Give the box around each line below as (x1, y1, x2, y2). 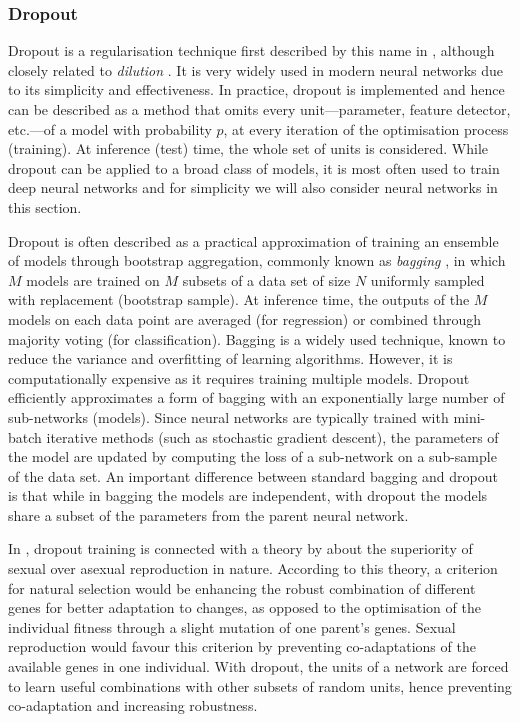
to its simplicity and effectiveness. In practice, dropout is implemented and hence (8, 79, 505, 100)
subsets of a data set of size (182, 269, 351, 290)
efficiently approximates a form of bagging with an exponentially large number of (8, 387, 505, 408)
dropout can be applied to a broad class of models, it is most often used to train (8, 157, 500, 178)
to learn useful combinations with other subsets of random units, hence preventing (8, 675, 512, 696)
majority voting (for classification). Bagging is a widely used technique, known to (8, 328, 506, 349)
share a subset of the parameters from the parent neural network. (8, 504, 409, 525)
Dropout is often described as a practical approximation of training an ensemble (8, 230, 499, 251)
